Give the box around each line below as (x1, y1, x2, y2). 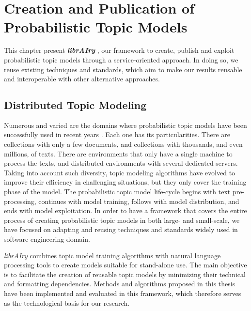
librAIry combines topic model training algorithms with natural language (4, 250, 221, 260)
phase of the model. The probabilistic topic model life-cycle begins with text (4, 187, 231, 197)
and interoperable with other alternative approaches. (4, 74, 160, 84)
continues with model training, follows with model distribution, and (38, 196, 239, 206)
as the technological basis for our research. (4, 297, 130, 308)
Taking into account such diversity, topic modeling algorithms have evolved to (4, 167, 235, 177)
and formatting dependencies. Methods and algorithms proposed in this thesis (4, 279, 235, 289)
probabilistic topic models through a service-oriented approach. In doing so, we (4, 54, 238, 64)
